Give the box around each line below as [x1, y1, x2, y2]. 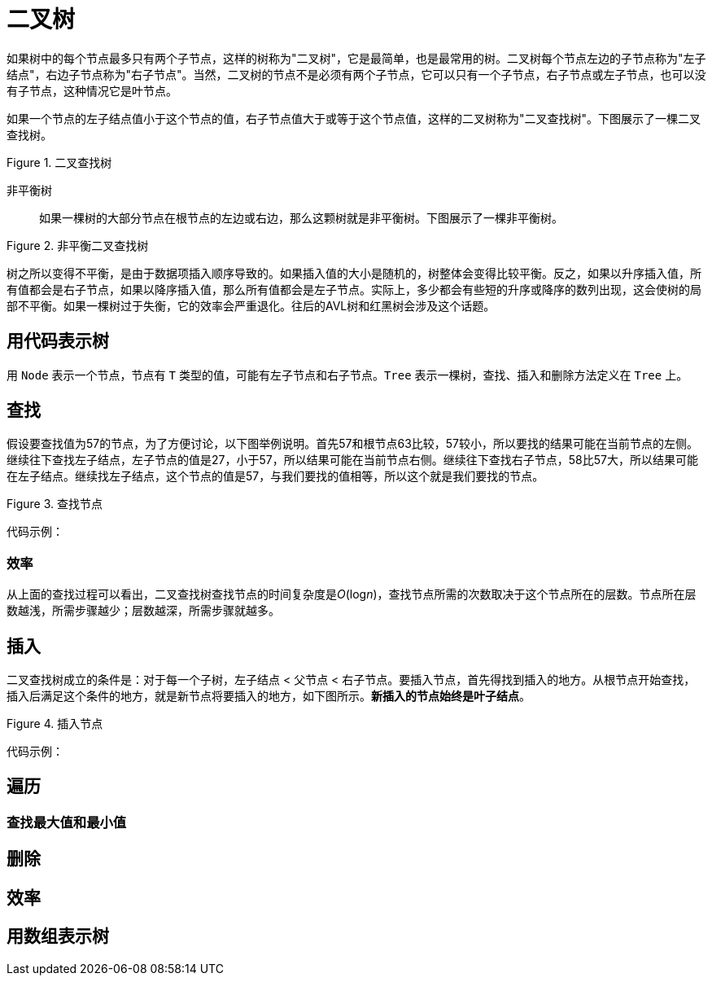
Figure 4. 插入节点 [7, 717, 103, 731]
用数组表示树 [7, 926, 109, 947]
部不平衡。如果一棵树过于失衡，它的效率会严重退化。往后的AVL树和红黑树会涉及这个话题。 [7, 298, 496, 313]
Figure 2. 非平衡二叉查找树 [7, 238, 149, 252]
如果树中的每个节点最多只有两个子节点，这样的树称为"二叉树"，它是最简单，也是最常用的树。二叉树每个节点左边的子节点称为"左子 [7, 50, 706, 65]
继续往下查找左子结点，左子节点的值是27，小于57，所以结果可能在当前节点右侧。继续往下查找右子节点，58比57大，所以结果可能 [7, 453, 698, 467]
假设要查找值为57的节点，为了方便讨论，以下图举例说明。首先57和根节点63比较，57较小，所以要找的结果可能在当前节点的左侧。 [7, 436, 699, 451]
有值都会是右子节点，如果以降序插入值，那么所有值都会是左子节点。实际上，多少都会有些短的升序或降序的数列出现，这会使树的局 [7, 282, 701, 296]
